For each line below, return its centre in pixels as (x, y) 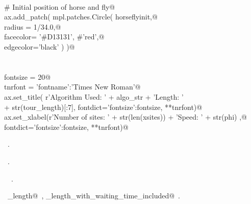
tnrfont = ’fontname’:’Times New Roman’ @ (72, 87)
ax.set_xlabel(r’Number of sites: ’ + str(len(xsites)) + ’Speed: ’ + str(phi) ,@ (125, 117)
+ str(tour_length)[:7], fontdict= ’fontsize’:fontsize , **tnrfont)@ (103, 107)
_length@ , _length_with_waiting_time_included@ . (94, 196)
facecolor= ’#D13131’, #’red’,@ (54, 37)
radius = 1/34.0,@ (33, 26)
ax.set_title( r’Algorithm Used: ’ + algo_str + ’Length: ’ (94, 96)
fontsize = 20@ (28, 76)
